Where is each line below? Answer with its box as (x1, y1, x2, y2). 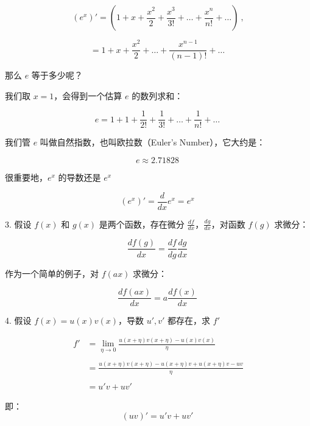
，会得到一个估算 (54, 89, 122, 102)
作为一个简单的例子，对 (5, 267, 99, 279)
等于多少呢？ (31, 69, 83, 82)
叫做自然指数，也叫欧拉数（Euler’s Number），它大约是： (40, 136, 266, 148)
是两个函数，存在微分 (99, 217, 185, 230)
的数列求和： (132, 89, 183, 102)
